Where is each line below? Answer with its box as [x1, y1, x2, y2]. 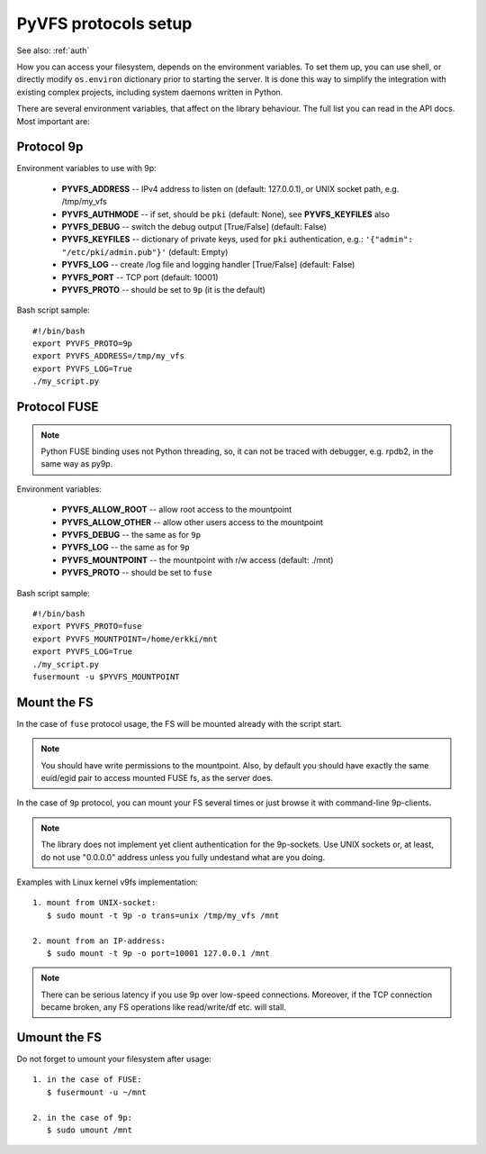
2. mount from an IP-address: [32, 935, 166, 946]
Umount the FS [16, 1030, 103, 1045]
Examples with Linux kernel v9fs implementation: [16, 877, 198, 887]
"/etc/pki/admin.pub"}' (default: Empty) [61, 246, 229, 257]
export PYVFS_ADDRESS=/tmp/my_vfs [32, 351, 184, 361]
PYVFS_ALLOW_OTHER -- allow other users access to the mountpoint [61, 516, 324, 527]
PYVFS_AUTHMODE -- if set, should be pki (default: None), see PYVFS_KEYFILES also [61, 208, 391, 220]
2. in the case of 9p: [32, 1113, 133, 1122]
